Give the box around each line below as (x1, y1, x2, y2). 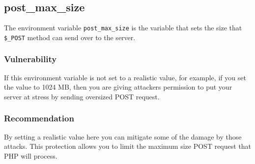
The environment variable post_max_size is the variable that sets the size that (4, 23, 242, 33)
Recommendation (4, 112, 74, 124)
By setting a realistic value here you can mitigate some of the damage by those (4, 131, 242, 141)
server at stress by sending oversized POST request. (4, 91, 160, 101)
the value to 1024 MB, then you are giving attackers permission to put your (4, 82, 232, 92)
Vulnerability (4, 53, 57, 65)
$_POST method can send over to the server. (4, 32, 136, 42)
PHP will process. (4, 150, 57, 161)
